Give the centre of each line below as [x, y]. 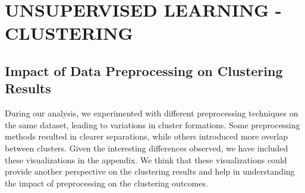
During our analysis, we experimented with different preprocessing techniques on [152, 113]
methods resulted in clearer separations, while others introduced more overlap [146, 136]
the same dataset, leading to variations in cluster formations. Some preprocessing [152, 124]
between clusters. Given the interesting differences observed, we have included [147, 148]
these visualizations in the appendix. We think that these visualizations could [146, 159]
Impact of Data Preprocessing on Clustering [144, 70]
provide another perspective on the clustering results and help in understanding [150, 171]
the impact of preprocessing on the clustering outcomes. [106, 183]
